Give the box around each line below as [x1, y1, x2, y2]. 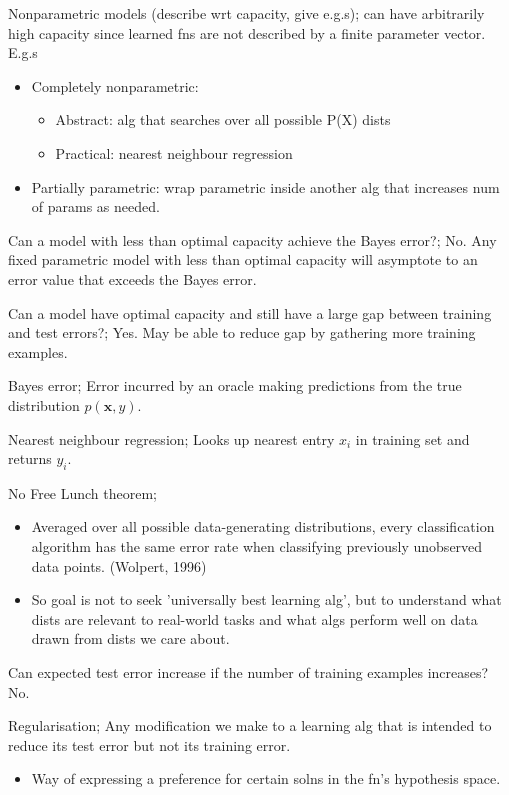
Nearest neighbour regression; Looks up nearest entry [8, 428, 335, 449]
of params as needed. [31, 196, 160, 217]
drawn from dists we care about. [31, 628, 230, 649]
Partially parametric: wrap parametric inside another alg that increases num [31, 176, 500, 197]
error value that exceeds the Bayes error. [8, 268, 257, 289]
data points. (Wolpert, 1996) [31, 555, 207, 576]
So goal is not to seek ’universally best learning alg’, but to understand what [31, 589, 502, 610]
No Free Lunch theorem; [8, 482, 158, 503]
